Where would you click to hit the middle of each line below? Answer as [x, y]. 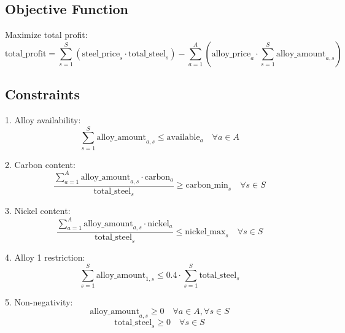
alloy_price [231, 54]
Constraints [42, 94]
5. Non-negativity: [39, 301]
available [183, 138]
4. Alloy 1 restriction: [45, 257]
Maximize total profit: [46, 35]
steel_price [101, 54]
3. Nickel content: [38, 211]
